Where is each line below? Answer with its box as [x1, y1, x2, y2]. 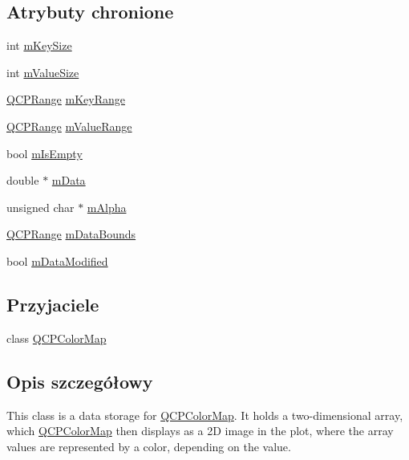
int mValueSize [6, 63, 79, 80]
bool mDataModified [6, 252, 108, 269]
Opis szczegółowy [6, 368, 153, 393]
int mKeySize [6, 37, 72, 54]
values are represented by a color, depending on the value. [6, 438, 291, 454]
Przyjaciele [6, 291, 99, 316]
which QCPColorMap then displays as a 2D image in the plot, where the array [6, 422, 394, 439]
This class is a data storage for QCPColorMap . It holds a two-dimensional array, [6, 406, 403, 423]
